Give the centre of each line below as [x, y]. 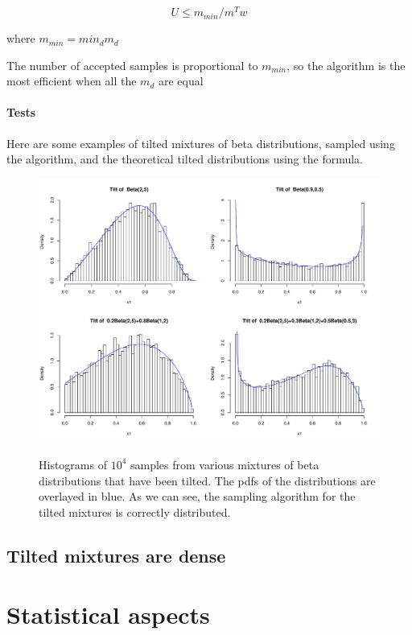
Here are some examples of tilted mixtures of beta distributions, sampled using [201, 143]
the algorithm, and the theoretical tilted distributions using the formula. [185, 159]
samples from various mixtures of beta [225, 464]
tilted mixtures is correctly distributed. [135, 511]
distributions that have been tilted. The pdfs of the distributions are [207, 480]
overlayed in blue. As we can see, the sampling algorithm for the [197, 496]
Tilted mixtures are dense [116, 555]
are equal [181, 81]
